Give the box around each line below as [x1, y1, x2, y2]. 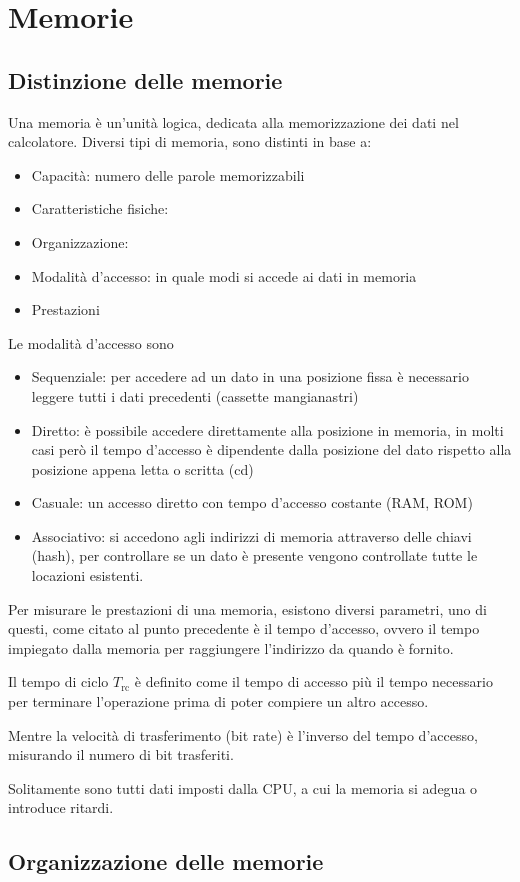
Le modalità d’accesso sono [8, 332, 174, 353]
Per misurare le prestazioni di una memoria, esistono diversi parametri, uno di [8, 598, 487, 619]
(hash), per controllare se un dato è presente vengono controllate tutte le [31, 545, 478, 566]
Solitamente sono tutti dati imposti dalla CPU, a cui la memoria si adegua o [8, 777, 478, 798]
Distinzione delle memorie [8, 64, 283, 95]
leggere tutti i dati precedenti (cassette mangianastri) [31, 385, 359, 406]
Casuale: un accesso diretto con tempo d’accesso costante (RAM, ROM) [31, 492, 473, 513]
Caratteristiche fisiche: [31, 198, 169, 219]
